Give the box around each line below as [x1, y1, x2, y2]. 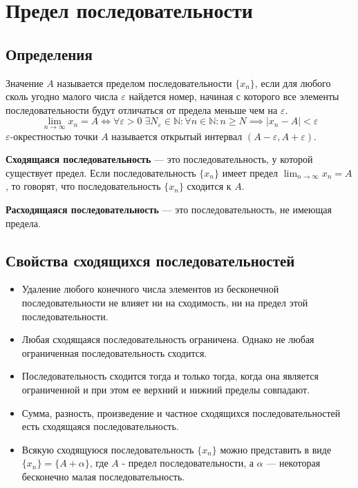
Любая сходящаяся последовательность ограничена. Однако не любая [21, 332, 314, 347]
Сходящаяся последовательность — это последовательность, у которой [6, 152, 313, 166]
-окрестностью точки [10, 128, 98, 143]
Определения [6, 43, 93, 64]
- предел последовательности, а [122, 456, 254, 470]
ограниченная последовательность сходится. [21, 345, 207, 360]
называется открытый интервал [111, 128, 243, 143]
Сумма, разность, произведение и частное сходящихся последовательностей [21, 405, 341, 420]
